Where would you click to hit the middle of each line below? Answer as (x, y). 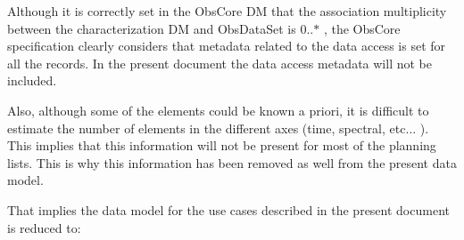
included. (32, 80)
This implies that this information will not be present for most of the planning (222, 145)
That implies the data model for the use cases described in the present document (228, 209)
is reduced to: (44, 227)
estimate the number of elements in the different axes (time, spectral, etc (207, 128)
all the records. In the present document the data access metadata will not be (220, 63)
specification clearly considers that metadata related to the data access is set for (227, 46)
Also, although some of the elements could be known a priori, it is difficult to (218, 110)
